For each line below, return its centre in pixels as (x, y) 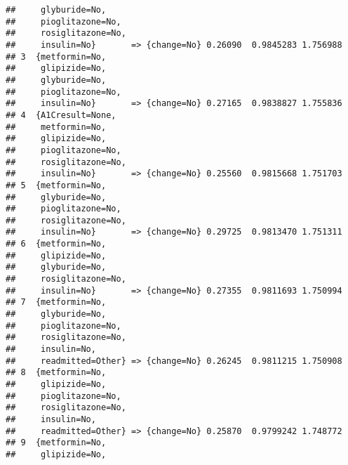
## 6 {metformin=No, (56, 244)
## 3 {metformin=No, (56, 57)
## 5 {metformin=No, (56, 185)
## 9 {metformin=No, (56, 443)
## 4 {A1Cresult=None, (61, 115)
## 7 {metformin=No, (56, 302)
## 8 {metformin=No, (56, 373)
